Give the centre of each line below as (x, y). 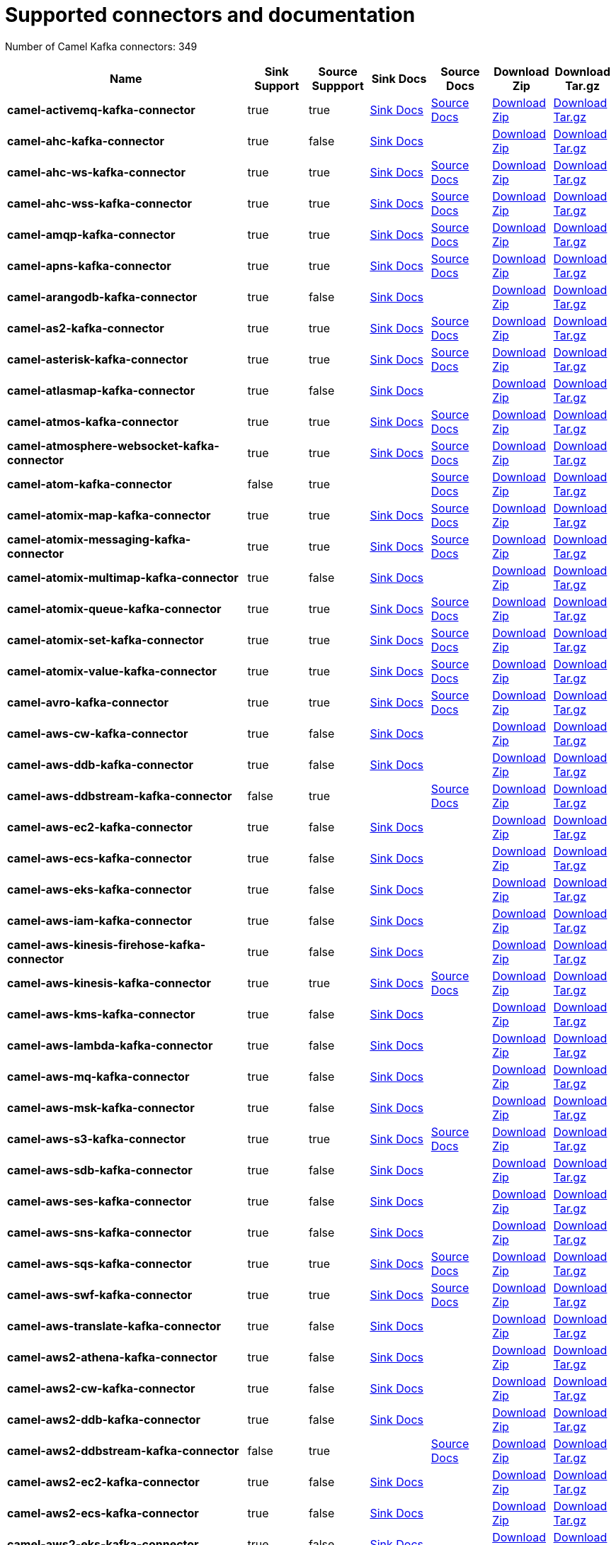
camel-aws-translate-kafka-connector (114, 1326)
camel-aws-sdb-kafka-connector (100, 1170)
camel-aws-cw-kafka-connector (98, 733)
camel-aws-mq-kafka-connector (98, 1076)
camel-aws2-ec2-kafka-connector (103, 1482)
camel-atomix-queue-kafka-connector (114, 608)
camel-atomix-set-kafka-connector (105, 640)
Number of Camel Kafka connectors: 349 (101, 46)
